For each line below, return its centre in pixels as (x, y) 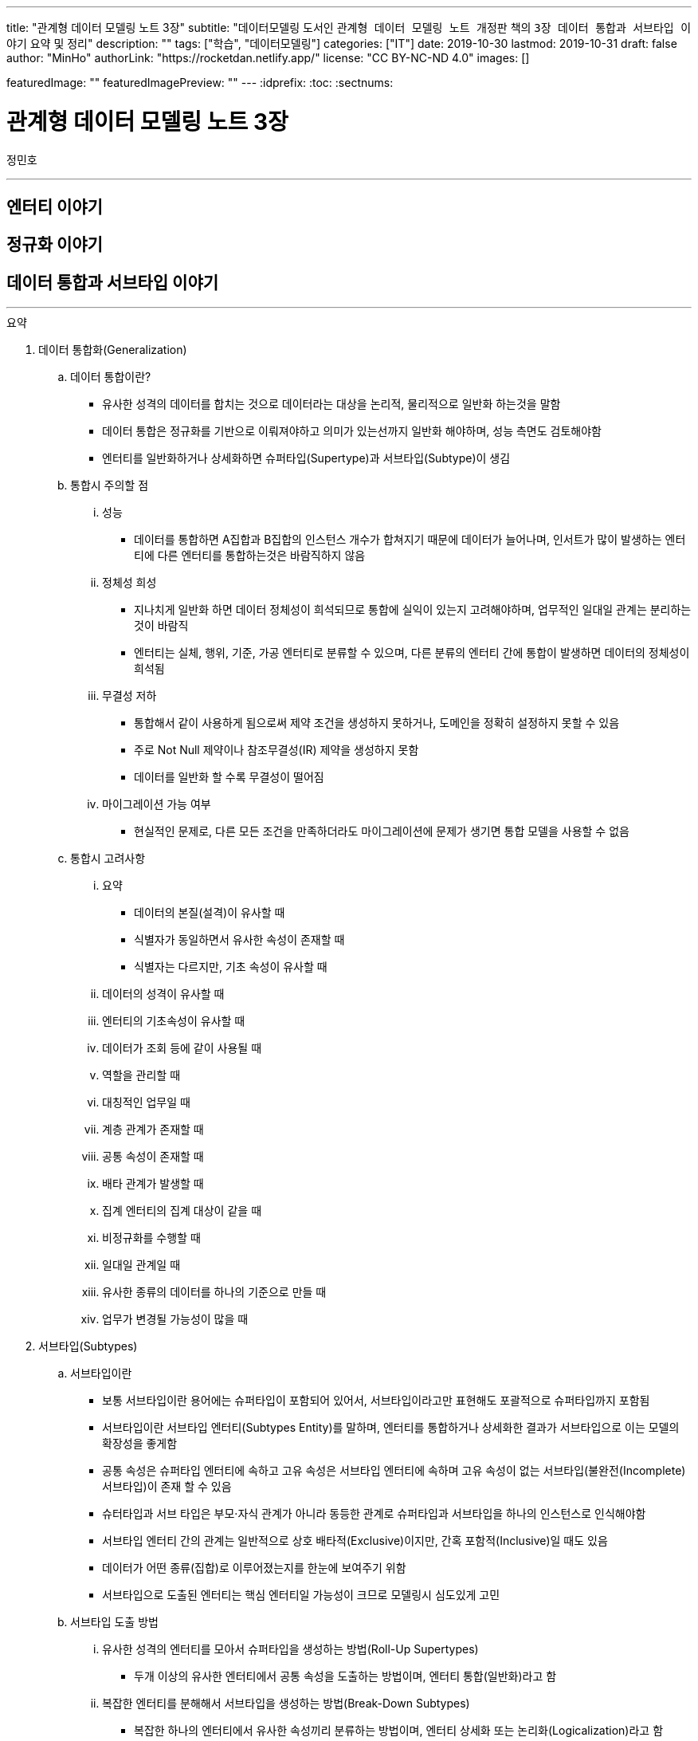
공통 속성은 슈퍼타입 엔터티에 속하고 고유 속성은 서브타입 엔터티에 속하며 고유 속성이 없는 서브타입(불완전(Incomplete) (394, 1471)
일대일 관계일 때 (141, 1265)
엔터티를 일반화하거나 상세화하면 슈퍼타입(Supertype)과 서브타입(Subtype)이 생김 (306, 458)
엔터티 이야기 (55, 206)
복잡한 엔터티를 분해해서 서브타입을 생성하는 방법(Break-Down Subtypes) (286, 1704)
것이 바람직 (161, 626)
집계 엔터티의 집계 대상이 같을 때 (182, 1211)
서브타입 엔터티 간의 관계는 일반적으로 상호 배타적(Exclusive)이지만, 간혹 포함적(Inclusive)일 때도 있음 (355, 1541)
